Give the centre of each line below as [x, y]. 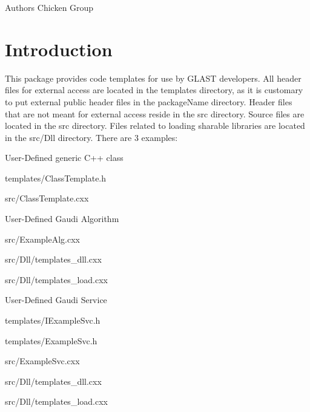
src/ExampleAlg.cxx [42, 239]
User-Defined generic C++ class [64, 158]
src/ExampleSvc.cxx [42, 361]
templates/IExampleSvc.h [53, 320]
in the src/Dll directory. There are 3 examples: [91, 137]
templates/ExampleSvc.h [51, 340]
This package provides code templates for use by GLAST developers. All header [153, 78]
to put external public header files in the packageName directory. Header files [149, 101]
